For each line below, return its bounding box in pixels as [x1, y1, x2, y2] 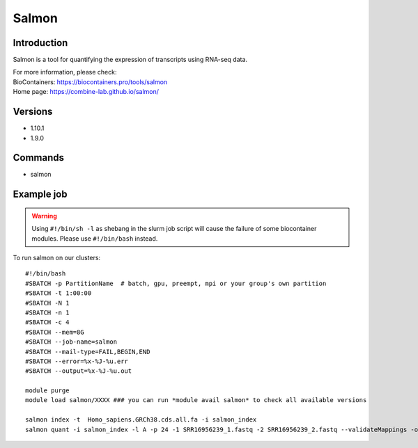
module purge [25, 387, 70, 394]
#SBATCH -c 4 [25, 319, 70, 326]
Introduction [13, 37, 68, 49]
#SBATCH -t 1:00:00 [25, 289, 92, 297]
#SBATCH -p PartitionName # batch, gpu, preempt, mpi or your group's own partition [25, 279, 327, 287]
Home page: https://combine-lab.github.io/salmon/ [13, 88, 160, 96]
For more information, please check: [13, 68, 117, 77]
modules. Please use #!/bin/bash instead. [31, 234, 158, 243]
